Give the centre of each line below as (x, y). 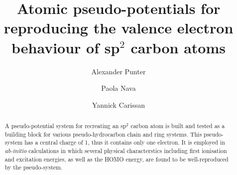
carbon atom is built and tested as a (178, 126)
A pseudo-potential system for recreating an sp (65, 126)
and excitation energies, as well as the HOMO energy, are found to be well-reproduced (117, 159)
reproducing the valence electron (118, 28)
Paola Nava (118, 88)
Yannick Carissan (118, 104)
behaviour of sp (66, 47)
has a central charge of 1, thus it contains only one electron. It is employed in (125, 142)
